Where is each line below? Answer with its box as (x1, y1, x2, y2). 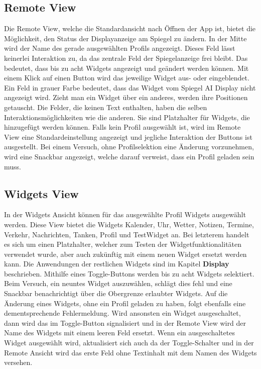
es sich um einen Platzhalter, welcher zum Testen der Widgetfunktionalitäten (4, 239, 242, 249)
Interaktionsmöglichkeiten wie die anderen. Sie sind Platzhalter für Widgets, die (4, 112, 250, 122)
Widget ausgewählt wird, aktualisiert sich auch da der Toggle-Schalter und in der (4, 337, 254, 348)
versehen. (4, 357, 33, 367)
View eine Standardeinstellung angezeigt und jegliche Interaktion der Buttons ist (4, 131, 252, 142)
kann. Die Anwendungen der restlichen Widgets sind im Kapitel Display (4, 258, 229, 269)
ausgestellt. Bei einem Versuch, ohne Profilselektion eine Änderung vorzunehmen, (4, 141, 254, 152)
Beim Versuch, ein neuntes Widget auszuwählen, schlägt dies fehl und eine (4, 278, 232, 289)
